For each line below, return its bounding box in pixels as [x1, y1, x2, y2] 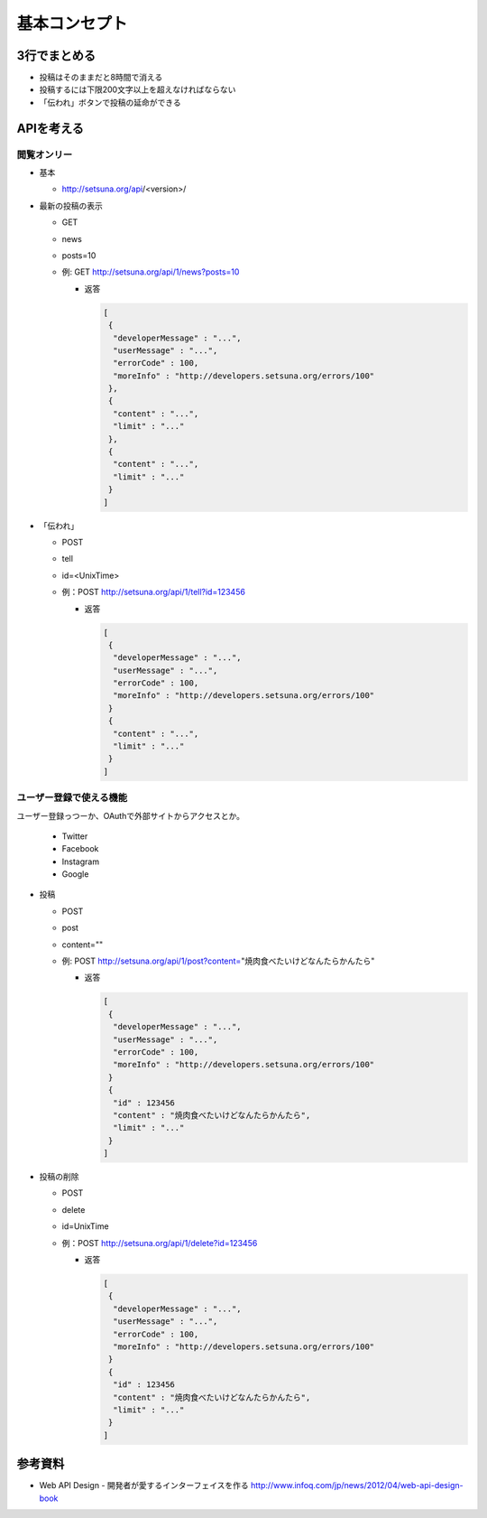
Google [61, 869, 89, 880]
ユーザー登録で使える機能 [16, 791, 128, 804]
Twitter [61, 831, 88, 842]
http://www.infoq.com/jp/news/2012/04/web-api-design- [250, 1480, 464, 1491]
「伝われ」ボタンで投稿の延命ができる [39, 97, 182, 107]
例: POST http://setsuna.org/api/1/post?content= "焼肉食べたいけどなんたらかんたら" [61, 955, 375, 966]
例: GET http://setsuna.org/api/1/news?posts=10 [61, 266, 240, 277]
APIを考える [16, 120, 85, 135]
